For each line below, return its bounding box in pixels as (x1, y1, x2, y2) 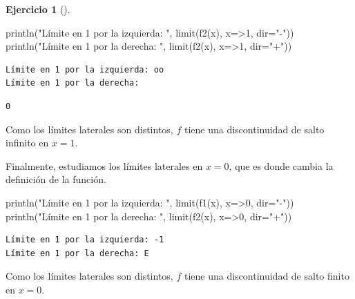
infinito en (6, 135, 49, 150)
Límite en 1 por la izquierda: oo (6, 64, 164, 75)
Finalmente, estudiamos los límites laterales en (6, 158, 203, 173)
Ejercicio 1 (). (6, 2, 70, 16)
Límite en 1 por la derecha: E (6, 248, 149, 258)
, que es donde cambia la (229, 158, 334, 173)
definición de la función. (6, 172, 106, 186)
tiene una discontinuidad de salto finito (184, 269, 349, 283)
